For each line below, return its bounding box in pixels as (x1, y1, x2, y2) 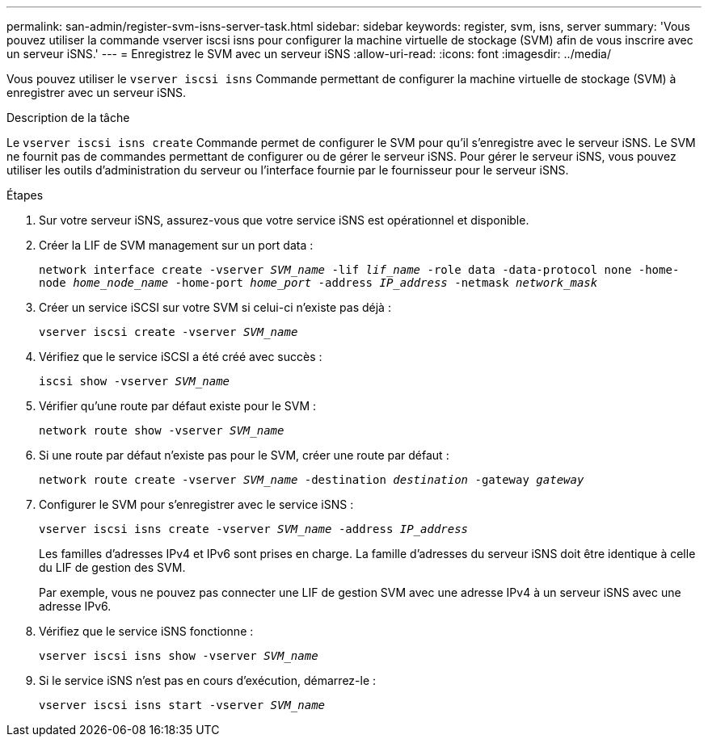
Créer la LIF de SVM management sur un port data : (39, 238, 314, 252)
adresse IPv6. (39, 599, 112, 613)
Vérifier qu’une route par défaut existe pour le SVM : (39, 399, 317, 413)
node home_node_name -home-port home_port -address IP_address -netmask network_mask (39, 276, 598, 289)
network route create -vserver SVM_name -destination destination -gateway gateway (39, 473, 584, 486)
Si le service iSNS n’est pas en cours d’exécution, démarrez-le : (39, 674, 377, 687)
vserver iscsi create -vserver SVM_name (39, 325, 298, 338)
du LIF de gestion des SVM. (39, 560, 186, 574)
